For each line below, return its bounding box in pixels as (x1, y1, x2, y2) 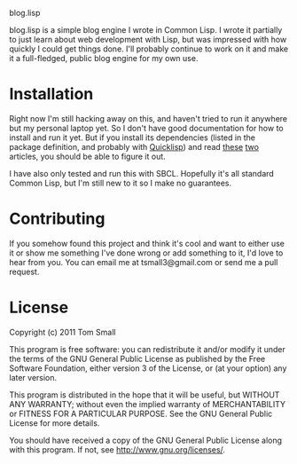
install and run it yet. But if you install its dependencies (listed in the (9, 132, 255, 143)
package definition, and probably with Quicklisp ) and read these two (9, 141, 260, 152)
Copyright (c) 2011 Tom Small (9, 326, 116, 337)
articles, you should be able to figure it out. (9, 151, 166, 161)
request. (9, 266, 40, 277)
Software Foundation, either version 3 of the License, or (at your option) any (9, 363, 287, 374)
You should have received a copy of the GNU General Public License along (9, 435, 282, 445)
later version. (9, 372, 58, 382)
